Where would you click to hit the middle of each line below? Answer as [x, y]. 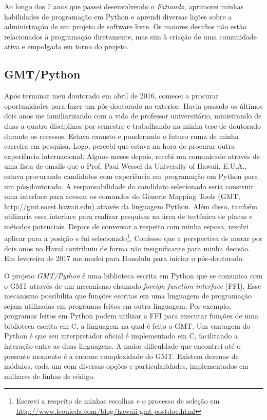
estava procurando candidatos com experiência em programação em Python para [131, 176]
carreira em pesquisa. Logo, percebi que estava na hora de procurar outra [120, 146]
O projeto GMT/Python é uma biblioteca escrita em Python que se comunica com [133, 275]
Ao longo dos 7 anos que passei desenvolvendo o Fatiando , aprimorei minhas [124, 6]
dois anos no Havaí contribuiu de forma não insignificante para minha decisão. [127, 248]
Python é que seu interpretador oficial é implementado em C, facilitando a [121, 336]
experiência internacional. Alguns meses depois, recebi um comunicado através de [132, 156]
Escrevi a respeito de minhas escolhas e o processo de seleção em [118, 401]
